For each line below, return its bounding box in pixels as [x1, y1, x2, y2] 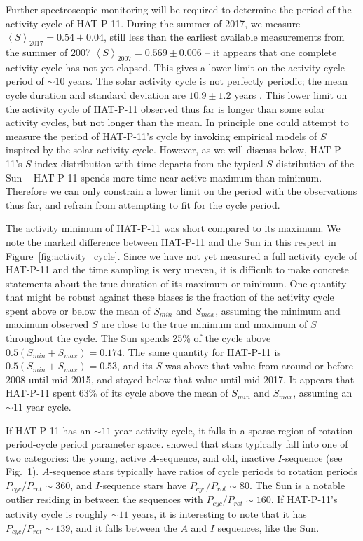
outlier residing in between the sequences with [6, 492, 203, 507]
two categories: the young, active [6, 450, 146, 465]
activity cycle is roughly [6, 506, 108, 521]
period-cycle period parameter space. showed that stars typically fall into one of [6, 437, 348, 451]
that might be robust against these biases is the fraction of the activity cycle [6, 289, 334, 304]
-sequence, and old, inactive [156, 450, 275, 465]
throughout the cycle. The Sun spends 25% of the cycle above [6, 331, 271, 345]
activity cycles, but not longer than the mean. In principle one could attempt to [6, 115, 349, 130]
